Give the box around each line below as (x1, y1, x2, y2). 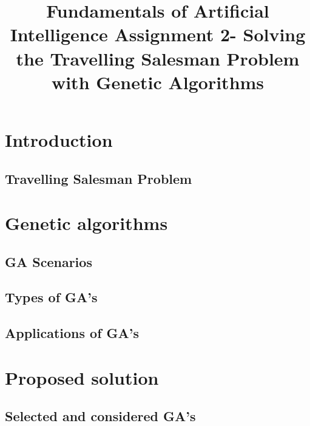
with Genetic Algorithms (51, 69, 265, 94)
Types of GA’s (5, 288, 98, 306)
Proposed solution (5, 365, 159, 390)
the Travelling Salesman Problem (16, 46, 300, 70)
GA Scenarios (5, 252, 92, 271)
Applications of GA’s (5, 323, 140, 342)
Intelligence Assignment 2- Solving (10, 22, 306, 47)
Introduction (5, 127, 113, 152)
